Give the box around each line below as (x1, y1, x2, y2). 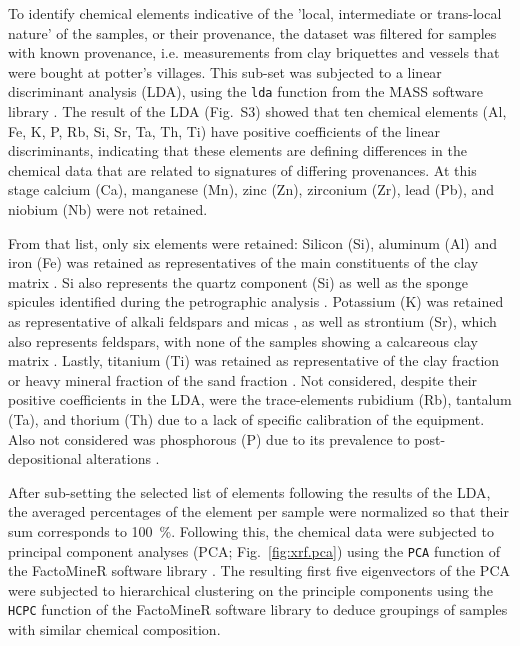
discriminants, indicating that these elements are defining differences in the (8, 140, 467, 161)
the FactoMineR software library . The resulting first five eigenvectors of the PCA (8, 560, 511, 581)
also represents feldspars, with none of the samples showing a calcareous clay (8, 330, 478, 351)
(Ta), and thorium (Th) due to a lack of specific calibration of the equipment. (8, 408, 485, 429)
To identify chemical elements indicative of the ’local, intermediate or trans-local (8, 3, 502, 23)
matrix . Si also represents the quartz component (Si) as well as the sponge (8, 271, 468, 292)
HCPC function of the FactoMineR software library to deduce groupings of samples (8, 599, 508, 620)
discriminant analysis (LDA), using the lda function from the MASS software (8, 81, 484, 102)
